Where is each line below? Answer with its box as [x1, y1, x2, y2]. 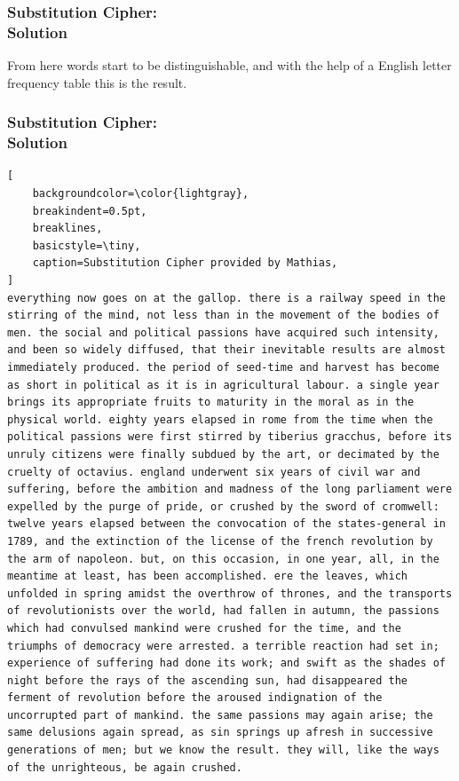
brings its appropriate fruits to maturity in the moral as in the [7, 396, 415, 409]
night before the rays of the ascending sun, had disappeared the [7, 674, 408, 687]
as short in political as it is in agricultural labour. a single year [7, 378, 439, 391]
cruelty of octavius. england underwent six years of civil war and [7, 465, 421, 478]
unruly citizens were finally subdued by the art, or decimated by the [7, 447, 439, 461]
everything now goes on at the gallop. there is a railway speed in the [7, 291, 446, 304]
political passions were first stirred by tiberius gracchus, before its [7, 430, 453, 444]
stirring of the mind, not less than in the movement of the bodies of [7, 309, 439, 322]
